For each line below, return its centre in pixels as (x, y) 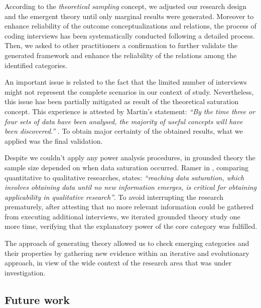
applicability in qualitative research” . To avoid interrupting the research (114, 197)
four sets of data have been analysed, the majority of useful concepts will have (124, 121)
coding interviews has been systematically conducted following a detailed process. (130, 35)
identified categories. (36, 65)
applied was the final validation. (54, 140)
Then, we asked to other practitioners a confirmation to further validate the (121, 45)
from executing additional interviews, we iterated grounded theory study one (122, 216)
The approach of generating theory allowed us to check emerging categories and (127, 243)
